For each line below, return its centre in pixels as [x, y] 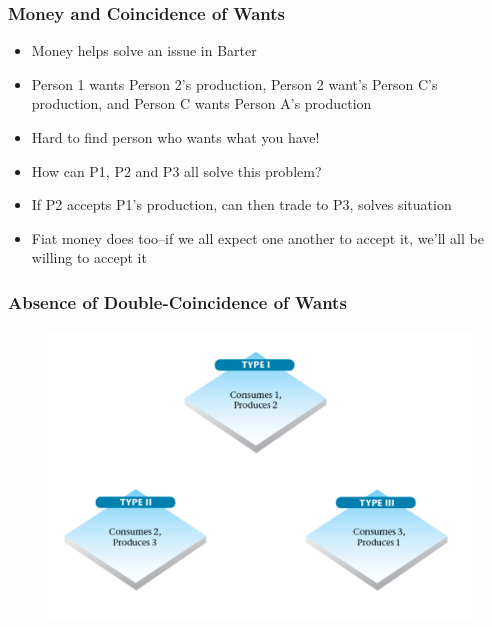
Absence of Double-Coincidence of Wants [177, 301]
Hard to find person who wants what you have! [175, 137]
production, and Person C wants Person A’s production [201, 103]
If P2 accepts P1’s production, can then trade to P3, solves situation [241, 204]
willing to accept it [89, 257]
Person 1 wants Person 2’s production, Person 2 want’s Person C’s [234, 83]
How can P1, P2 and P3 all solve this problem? [176, 170]
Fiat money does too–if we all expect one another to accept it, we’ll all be [257, 237]
